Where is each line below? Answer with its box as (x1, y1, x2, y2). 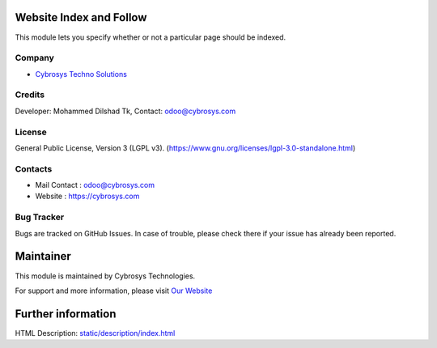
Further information (15, 307, 117, 320)
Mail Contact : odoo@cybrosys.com (35, 180, 155, 190)
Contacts (15, 163, 53, 174)
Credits (15, 89, 45, 100)
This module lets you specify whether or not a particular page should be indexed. (15, 32, 286, 42)
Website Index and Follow (15, 11, 147, 24)
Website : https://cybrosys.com (35, 191, 140, 202)
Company (15, 53, 54, 64)
